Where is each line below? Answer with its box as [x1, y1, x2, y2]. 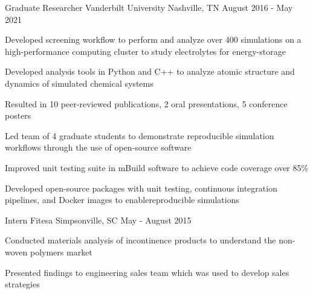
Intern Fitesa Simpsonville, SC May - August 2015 [5, 213, 192, 226]
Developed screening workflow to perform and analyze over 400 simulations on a [5, 33, 302, 46]
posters [5, 109, 31, 122]
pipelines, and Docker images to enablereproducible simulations [5, 193, 239, 206]
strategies [5, 278, 40, 290]
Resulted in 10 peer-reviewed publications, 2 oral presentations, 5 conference [5, 97, 288, 110]
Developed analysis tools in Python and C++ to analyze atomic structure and [5, 65, 295, 78]
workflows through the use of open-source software [5, 141, 192, 154]
